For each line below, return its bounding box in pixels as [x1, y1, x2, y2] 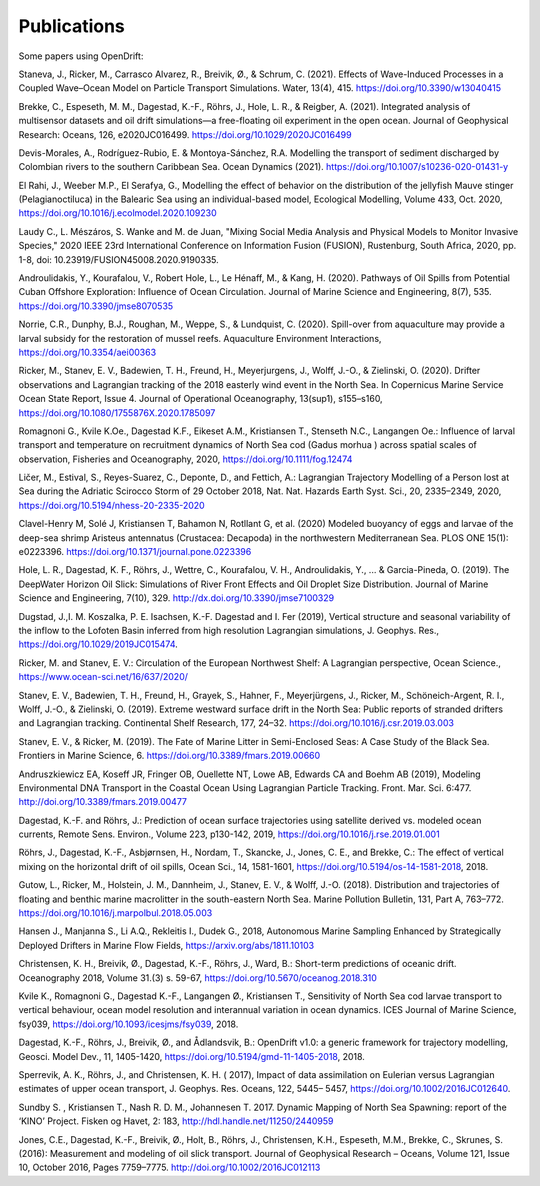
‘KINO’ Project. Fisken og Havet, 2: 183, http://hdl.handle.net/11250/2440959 [18, 1115, 334, 1127]
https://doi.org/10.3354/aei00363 [18, 346, 157, 358]
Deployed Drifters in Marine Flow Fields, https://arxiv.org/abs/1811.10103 [18, 939, 315, 951]
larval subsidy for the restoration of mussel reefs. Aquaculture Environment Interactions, [18, 332, 382, 344]
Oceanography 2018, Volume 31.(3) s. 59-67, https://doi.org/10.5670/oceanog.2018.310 [18, 971, 377, 984]
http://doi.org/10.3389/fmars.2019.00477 [18, 796, 187, 808]
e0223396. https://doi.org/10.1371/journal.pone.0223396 [18, 546, 252, 558]
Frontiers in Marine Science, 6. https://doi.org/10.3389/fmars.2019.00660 [18, 750, 321, 762]
